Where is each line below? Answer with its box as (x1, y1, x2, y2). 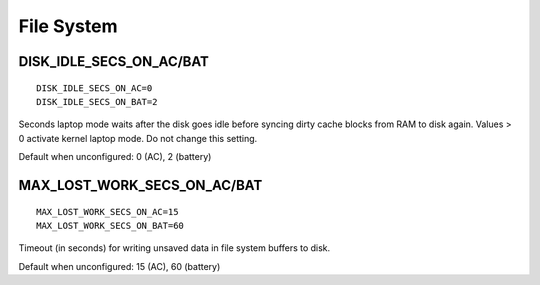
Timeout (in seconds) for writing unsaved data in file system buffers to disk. (18, 242, 331, 254)
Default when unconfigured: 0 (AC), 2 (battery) (18, 151, 212, 163)
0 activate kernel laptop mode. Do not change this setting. (18, 132, 258, 144)
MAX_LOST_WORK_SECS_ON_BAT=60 (36, 220, 185, 231)
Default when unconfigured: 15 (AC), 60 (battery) (18, 260, 221, 272)
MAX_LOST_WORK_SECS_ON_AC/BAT (18, 176, 263, 194)
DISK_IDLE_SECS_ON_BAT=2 (36, 96, 158, 107)
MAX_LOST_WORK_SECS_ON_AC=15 (36, 206, 179, 217)
